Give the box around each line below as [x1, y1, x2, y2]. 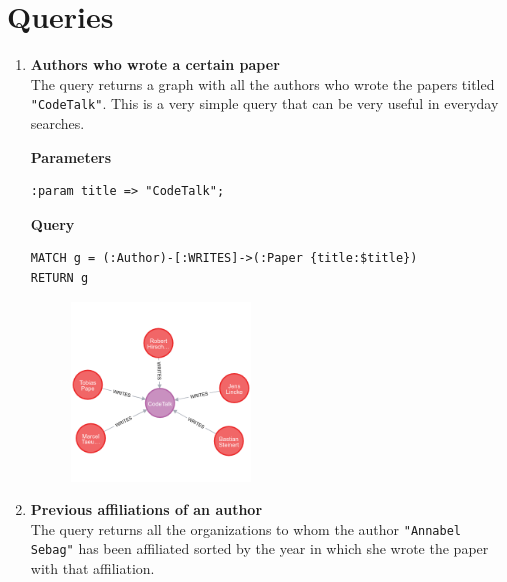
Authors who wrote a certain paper [30, 54, 280, 75]
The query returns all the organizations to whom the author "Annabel [30, 518, 461, 539]
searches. [30, 112, 85, 133]
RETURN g [30, 270, 89, 285]
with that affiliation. [30, 558, 155, 579]
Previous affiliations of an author [30, 499, 263, 520]
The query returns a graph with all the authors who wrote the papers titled [30, 73, 495, 94]
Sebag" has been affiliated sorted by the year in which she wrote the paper [30, 538, 489, 559]
